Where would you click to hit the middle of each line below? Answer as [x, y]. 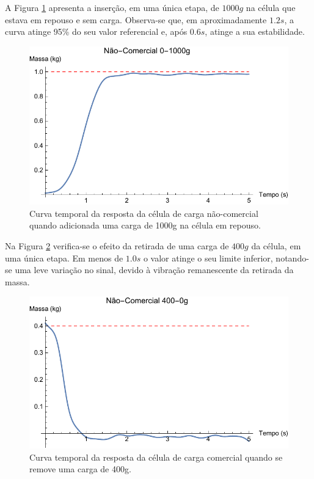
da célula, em [276, 246]
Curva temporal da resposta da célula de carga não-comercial [144, 213]
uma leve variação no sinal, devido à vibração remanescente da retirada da [154, 270]
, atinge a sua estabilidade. [255, 31]
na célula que [271, 7]
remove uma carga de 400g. [80, 469]
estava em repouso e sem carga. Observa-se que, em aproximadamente [136, 19]
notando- [292, 258]
